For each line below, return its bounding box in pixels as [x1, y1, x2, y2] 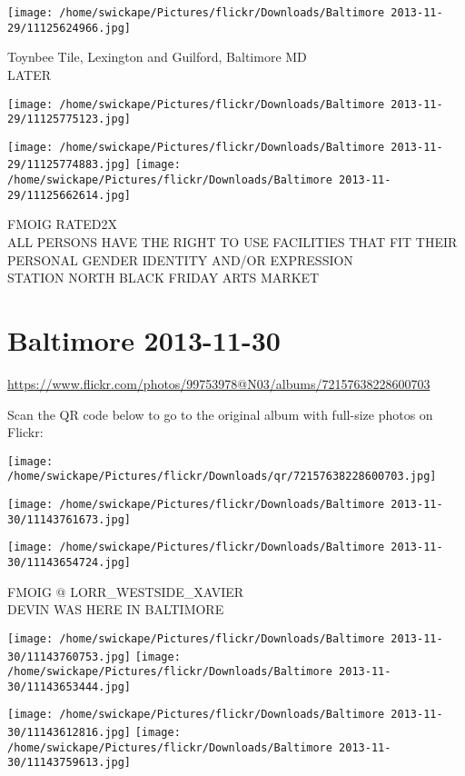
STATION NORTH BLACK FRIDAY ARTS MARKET [7, 268, 320, 287]
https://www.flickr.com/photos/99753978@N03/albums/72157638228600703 [7, 373, 430, 393]
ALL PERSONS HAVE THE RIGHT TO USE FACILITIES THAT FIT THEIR [7, 233, 458, 252]
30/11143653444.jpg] [7, 680, 132, 693]
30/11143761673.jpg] [7, 512, 132, 526]
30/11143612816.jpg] [7, 726, 132, 740]
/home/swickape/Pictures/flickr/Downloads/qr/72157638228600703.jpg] [7, 470, 437, 483]
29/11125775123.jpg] [7, 113, 132, 126]
